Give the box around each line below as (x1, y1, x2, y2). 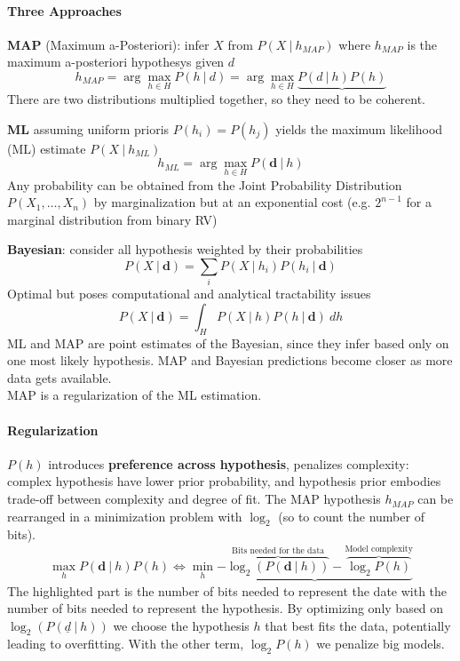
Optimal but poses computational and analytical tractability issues (7, 284, 371, 303)
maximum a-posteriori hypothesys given (7, 52, 225, 71)
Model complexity (345, 544, 413, 553)
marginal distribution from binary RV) (7, 210, 218, 228)
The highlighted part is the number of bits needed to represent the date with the (7, 581, 448, 600)
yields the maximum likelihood (275, 119, 443, 138)
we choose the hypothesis (113, 616, 250, 634)
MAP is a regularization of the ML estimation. (7, 386, 262, 404)
